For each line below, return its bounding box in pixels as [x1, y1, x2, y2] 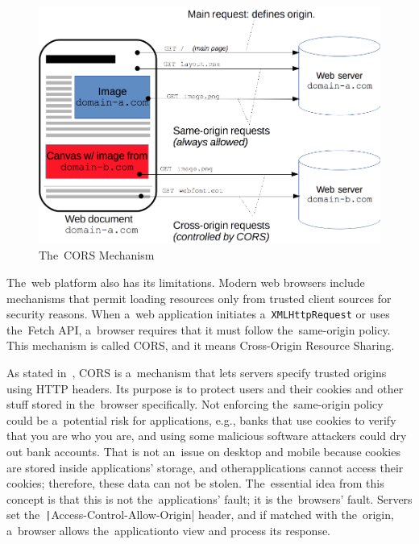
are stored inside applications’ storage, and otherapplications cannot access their [6, 459, 404, 475]
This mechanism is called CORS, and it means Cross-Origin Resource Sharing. [6, 337, 395, 354]
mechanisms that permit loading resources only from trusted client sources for [6, 289, 392, 306]
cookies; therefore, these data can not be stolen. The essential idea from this [6, 475, 384, 492]
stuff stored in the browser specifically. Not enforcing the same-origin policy [6, 396, 384, 413]
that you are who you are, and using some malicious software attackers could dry [6, 427, 407, 444]
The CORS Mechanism [39, 247, 155, 264]
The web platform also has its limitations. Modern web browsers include [6, 273, 365, 290]
